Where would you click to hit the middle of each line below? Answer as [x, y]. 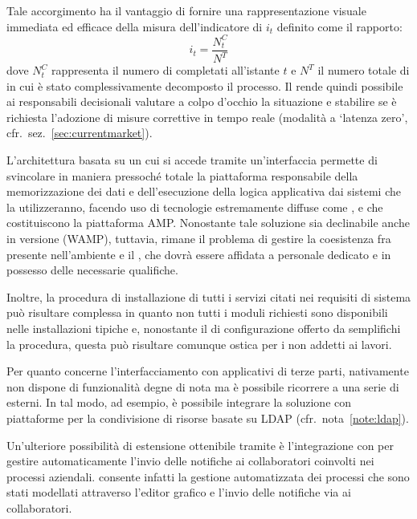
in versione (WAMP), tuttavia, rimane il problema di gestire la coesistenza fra [199, 239]
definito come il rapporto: [339, 26]
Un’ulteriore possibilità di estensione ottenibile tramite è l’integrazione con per [200, 445]
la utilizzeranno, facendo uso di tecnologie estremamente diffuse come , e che [195, 207]
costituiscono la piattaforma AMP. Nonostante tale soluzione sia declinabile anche [208, 223]
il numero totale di [364, 70]
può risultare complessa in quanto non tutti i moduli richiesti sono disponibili [197, 312]
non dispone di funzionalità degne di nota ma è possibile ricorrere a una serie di [203, 386]
